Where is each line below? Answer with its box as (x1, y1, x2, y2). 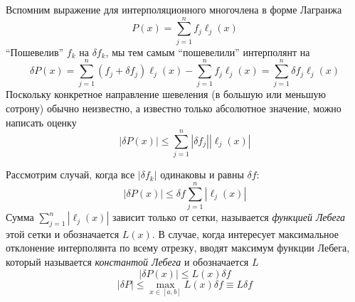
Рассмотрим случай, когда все (6, 167, 135, 182)
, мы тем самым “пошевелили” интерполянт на (105, 44, 310, 59)
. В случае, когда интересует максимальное (152, 226, 339, 241)
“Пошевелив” (6, 44, 64, 59)
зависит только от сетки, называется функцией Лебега (112, 210, 346, 225)
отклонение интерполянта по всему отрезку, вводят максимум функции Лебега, (6, 240, 350, 255)
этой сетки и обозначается (6, 226, 120, 241)
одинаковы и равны (160, 167, 244, 182)
